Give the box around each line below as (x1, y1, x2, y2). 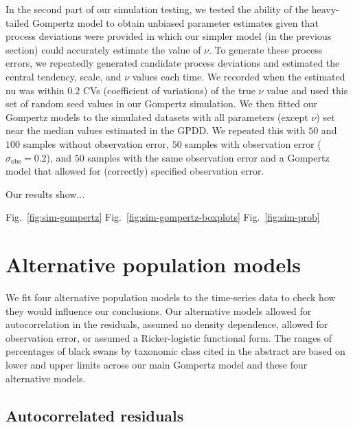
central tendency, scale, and (5, 69, 122, 83)
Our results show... (5, 186, 85, 201)
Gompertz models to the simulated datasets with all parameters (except (5, 109, 308, 124)
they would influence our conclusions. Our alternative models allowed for (5, 303, 312, 318)
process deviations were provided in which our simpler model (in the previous (5, 29, 332, 43)
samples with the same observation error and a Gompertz (87, 150, 330, 164)
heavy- (311, 2, 339, 16)
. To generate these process (209, 42, 323, 56)
